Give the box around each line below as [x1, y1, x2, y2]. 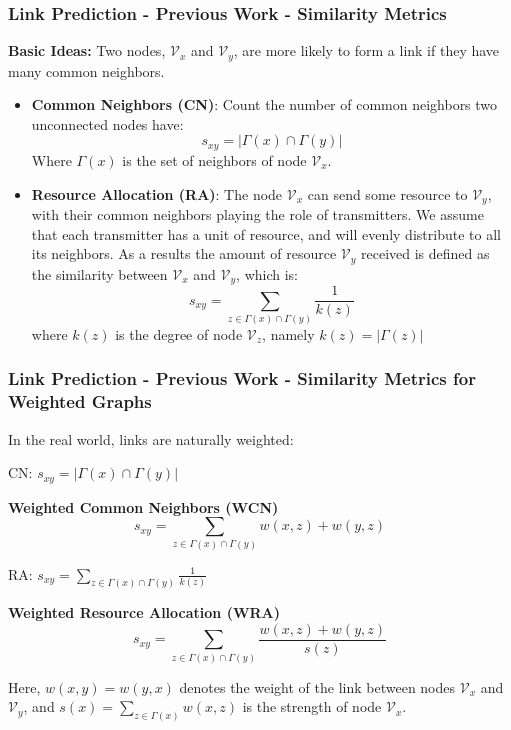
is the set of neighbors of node [122, 149, 307, 170]
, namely [262, 323, 315, 344]
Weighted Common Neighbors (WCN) [8, 496, 279, 517]
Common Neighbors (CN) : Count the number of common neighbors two [31, 94, 498, 115]
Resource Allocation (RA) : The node [31, 183, 283, 204]
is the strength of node [242, 696, 382, 717]
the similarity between [31, 263, 168, 284]
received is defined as [360, 243, 490, 264]
